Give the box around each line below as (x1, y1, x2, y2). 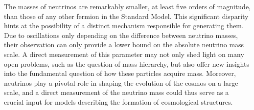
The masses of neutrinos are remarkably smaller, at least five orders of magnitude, (4, 1, 251, 11)
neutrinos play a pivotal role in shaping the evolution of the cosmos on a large (4, 77, 238, 88)
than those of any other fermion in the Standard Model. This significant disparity (4, 11, 249, 21)
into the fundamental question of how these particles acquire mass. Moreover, (4, 68, 236, 78)
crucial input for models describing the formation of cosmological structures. (4, 96, 233, 107)
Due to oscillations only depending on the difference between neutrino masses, (4, 30, 238, 40)
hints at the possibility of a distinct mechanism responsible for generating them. (4, 20, 244, 31)
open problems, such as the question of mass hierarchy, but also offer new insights (4, 58, 249, 69)
